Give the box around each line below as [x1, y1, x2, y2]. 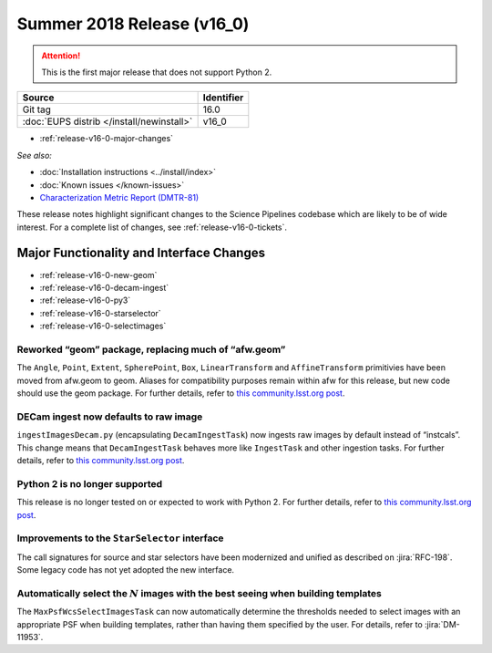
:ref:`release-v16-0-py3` [39, 295, 131, 306]
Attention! [41, 50, 81, 61]
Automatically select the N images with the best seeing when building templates [16, 586, 383, 599]
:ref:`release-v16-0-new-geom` [39, 269, 158, 280]
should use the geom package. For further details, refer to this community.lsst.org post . [16, 388, 345, 399]
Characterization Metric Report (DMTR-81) [39, 192, 200, 202]
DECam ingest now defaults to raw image [16, 410, 203, 423]
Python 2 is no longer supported [16, 477, 163, 490]
